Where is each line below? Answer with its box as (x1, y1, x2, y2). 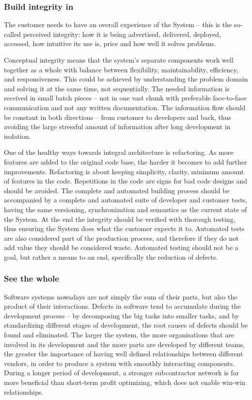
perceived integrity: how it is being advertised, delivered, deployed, (23, 29, 221, 39)
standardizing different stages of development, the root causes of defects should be (4, 320, 248, 330)
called (4, 29, 21, 39)
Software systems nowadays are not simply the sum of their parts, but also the (4, 291, 237, 301)
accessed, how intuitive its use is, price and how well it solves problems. (4, 38, 216, 49)
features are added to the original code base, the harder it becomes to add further (4, 156, 247, 167)
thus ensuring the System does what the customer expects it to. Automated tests (4, 223, 245, 233)
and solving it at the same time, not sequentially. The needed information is (4, 83, 230, 93)
